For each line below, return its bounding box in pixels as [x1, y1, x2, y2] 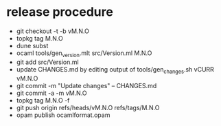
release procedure [6, 4, 114, 20]
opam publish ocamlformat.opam [16, 111, 110, 119]
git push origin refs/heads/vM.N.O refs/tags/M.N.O [16, 103, 160, 112]
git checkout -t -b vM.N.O [16, 27, 90, 35]
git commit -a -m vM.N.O [16, 89, 87, 97]
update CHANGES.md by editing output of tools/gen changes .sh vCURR [16, 65, 214, 75]
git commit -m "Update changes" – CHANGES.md [16, 81, 157, 90]
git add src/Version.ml [16, 58, 80, 66]
